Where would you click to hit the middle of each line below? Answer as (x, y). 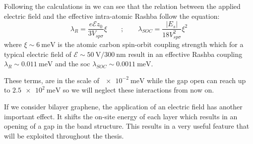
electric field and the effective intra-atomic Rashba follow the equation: (112, 16)
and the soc (73, 64)
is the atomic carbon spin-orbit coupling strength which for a (151, 44)
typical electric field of (38, 54)
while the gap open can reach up (196, 80)
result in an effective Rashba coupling (185, 54)
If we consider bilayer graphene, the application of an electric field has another (123, 107)
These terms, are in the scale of (52, 80)
